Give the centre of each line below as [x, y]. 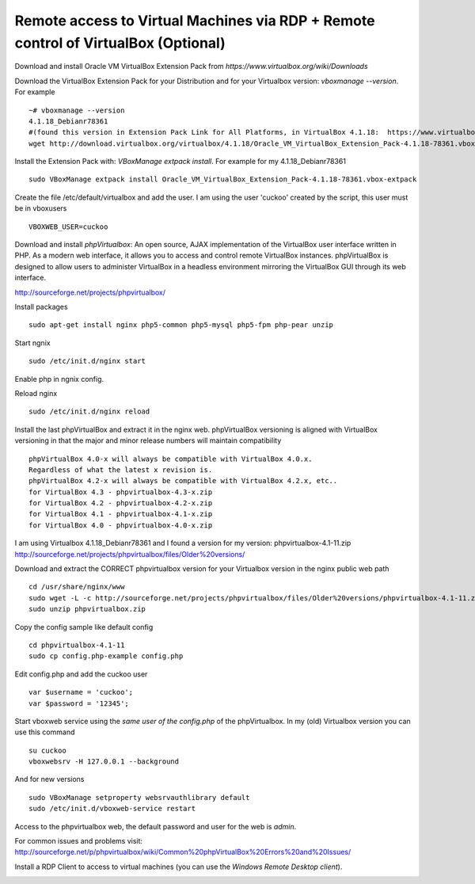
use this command [45, 732]
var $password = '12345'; [79, 703]
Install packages [41, 307]
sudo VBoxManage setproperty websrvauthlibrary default [139, 797]
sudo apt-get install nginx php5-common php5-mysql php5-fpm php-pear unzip [181, 325]
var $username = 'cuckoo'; [81, 692]
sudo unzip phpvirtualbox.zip [87, 609]
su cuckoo [47, 750]
